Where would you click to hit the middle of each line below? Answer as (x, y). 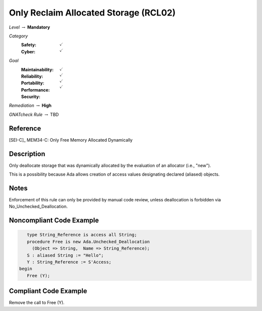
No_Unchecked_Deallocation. (38, 207)
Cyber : (28, 51)
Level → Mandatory (30, 27)
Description (27, 154)
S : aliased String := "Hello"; (65, 255)
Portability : (33, 83)
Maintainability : (37, 69)
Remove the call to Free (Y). (37, 303)
